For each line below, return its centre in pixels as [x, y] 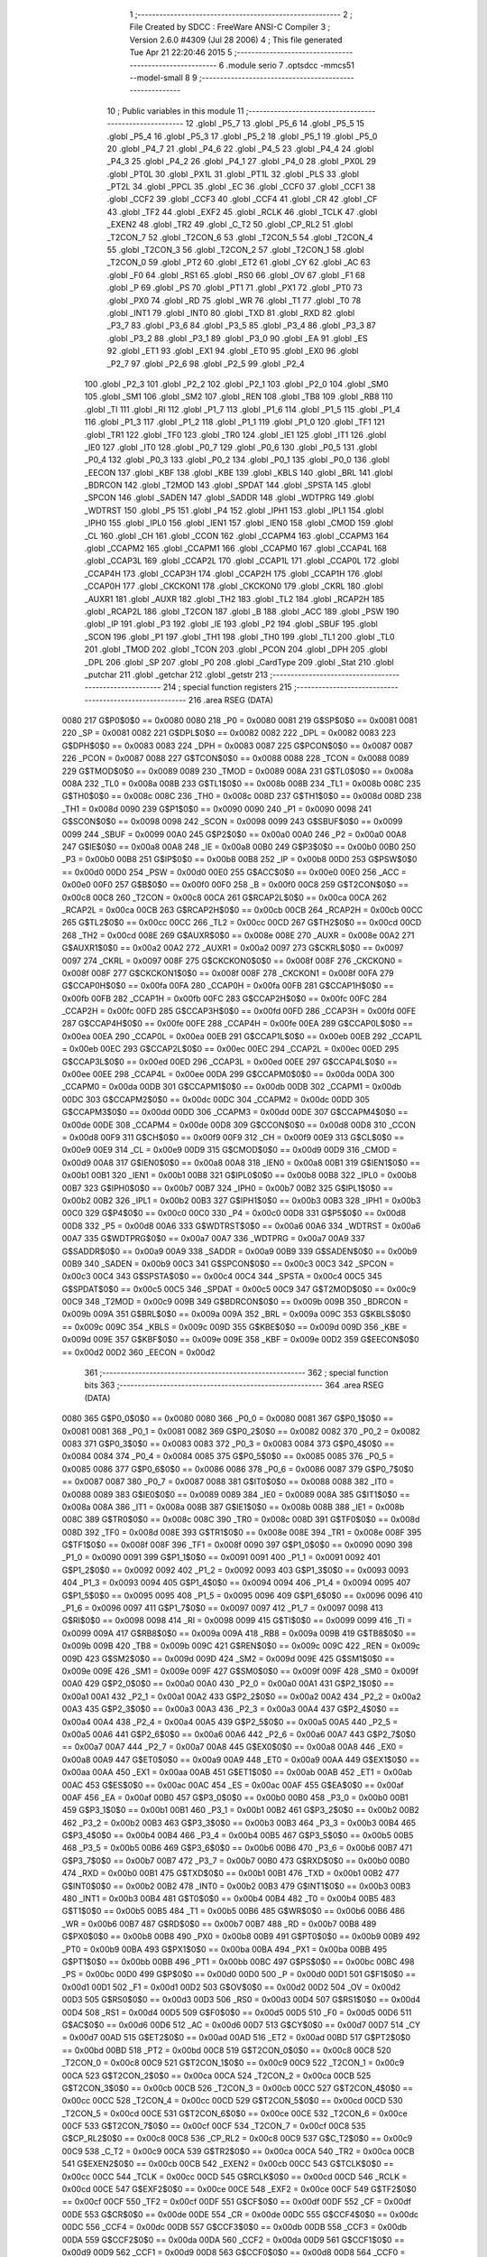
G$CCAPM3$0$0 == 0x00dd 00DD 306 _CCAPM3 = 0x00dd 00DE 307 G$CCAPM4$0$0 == [235, 1112]
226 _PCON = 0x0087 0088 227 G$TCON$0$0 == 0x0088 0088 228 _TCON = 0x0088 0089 [235, 758]
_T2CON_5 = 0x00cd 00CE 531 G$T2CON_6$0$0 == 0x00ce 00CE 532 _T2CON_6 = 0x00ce [234, 2113]
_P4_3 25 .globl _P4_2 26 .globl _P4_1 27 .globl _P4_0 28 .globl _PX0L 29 [242, 162]
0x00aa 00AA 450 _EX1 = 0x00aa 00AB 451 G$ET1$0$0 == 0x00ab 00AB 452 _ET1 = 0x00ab [237, 1772]
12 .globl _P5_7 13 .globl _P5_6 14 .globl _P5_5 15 [275, 124]
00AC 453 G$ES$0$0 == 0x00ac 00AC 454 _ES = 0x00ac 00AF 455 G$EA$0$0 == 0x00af [233, 1785]
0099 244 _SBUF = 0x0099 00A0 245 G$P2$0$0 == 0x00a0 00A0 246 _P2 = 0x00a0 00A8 [234, 834]
